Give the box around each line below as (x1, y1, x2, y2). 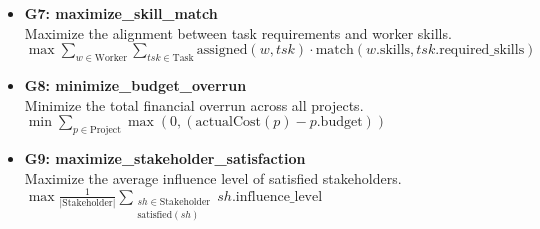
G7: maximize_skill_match (24, 3, 218, 23)
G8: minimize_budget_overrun (24, 74, 247, 95)
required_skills (439, 43, 525, 58)
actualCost (195, 115, 261, 130)
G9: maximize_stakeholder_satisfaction (24, 147, 306, 168)
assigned (196, 43, 248, 58)
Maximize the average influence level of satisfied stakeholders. (24, 167, 402, 188)
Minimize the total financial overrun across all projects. (24, 94, 364, 115)
